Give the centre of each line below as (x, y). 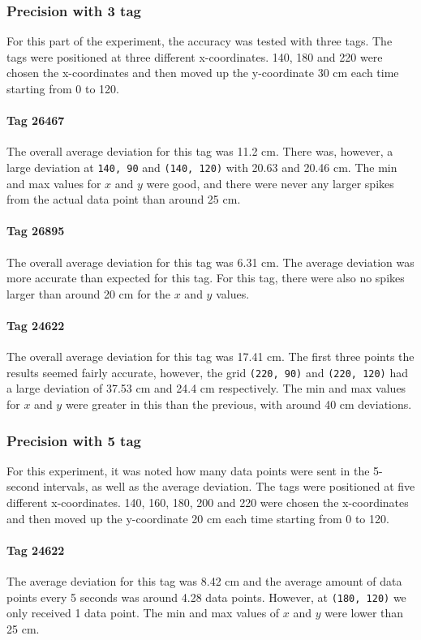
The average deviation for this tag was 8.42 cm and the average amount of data (204, 581)
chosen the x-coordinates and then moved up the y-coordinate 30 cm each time (203, 73)
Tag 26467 (36, 120)
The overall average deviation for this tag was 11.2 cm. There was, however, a (200, 151)
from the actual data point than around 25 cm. (124, 199)
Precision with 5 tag (74, 440)
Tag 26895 (36, 231)
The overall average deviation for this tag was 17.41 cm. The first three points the (210, 357)
